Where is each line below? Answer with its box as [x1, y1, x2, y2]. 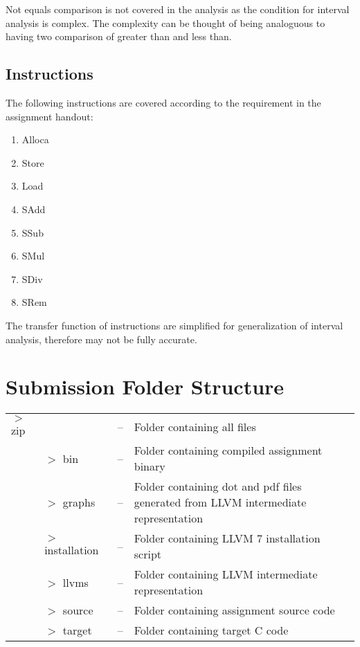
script [134, 546, 161, 563]
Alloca [21, 132, 49, 147]
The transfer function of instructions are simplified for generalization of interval [6, 318, 343, 332]
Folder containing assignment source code [134, 602, 335, 619]
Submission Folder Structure [6, 372, 285, 401]
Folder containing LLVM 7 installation [134, 530, 321, 547]
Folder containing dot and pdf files [134, 478, 302, 495]
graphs [62, 494, 96, 511]
